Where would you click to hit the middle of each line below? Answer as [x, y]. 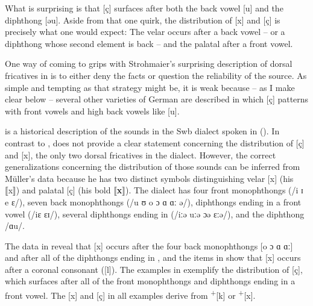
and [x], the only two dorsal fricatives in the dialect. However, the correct [141, 155]
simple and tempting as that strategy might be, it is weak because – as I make [150, 87]
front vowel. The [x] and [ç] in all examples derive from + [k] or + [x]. [130, 294]
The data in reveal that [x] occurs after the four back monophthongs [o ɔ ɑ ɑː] [149, 245]
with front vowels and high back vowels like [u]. [92, 111]
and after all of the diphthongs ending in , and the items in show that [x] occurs [153, 258]
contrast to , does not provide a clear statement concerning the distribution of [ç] [155, 142]
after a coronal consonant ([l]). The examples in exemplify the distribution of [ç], [154, 269]
